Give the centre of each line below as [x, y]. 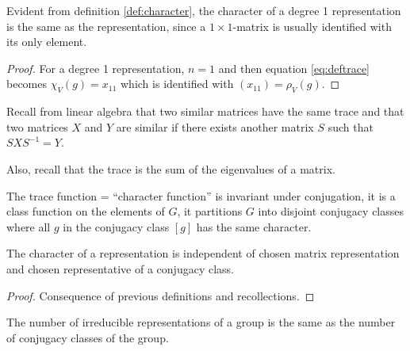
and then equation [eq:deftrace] [294, 68]
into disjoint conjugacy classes [331, 211]
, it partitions [210, 211]
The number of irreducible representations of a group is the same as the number [201, 322]
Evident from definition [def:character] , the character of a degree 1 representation [204, 10]
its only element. [47, 42]
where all [29, 226]
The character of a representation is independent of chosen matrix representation [203, 253]
